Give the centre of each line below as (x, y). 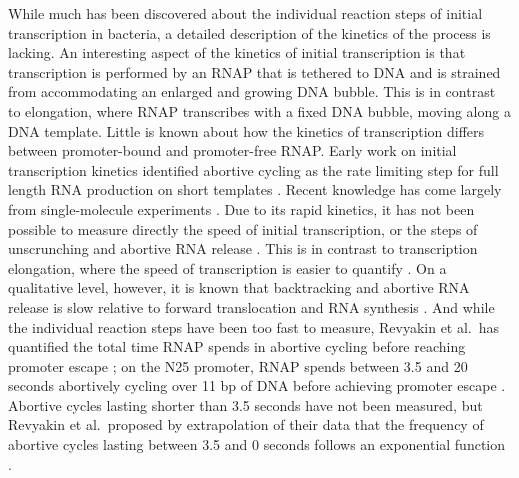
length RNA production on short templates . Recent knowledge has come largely (255, 189)
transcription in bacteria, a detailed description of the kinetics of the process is (249, 32)
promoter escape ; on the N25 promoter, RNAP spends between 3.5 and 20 (238, 365)
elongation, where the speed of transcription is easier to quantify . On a (227, 267)
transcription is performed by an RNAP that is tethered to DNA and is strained (254, 71)
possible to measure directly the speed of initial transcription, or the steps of (243, 228)
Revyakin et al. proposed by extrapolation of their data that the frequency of (246, 424)
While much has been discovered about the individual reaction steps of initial (245, 13)
